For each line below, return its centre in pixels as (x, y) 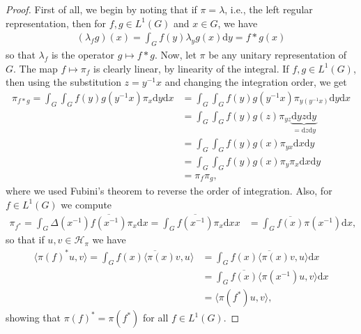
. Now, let (175, 55)
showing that (33, 318)
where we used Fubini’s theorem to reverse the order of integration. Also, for (169, 191)
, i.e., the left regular (269, 9)
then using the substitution (63, 82)
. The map (36, 68)
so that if (25, 240)
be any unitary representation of (277, 55)
